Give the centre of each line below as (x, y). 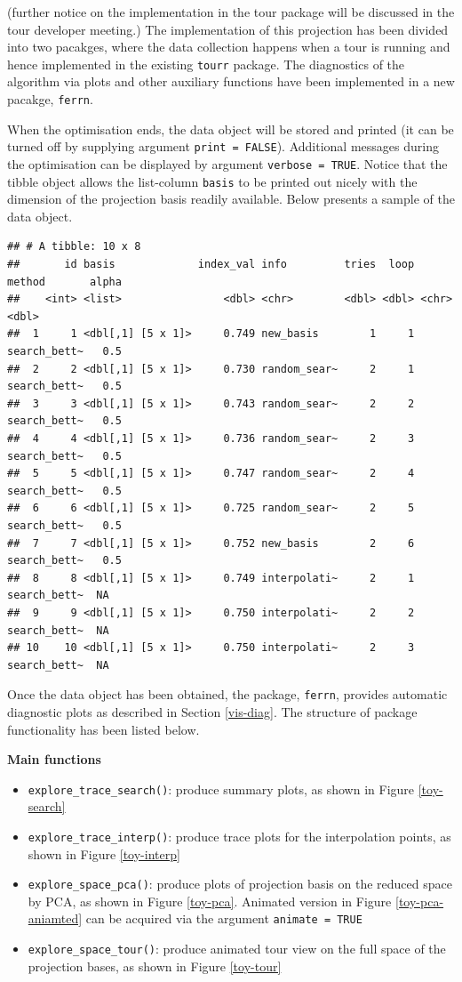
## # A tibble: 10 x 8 (74, 247)
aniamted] (55, 918)
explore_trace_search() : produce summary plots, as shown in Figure (221, 789)
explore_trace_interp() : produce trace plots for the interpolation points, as (239, 836)
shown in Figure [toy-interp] (104, 853)
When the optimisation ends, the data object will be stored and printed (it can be (231, 129)
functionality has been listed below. (104, 729)
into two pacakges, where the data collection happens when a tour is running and (229, 47)
